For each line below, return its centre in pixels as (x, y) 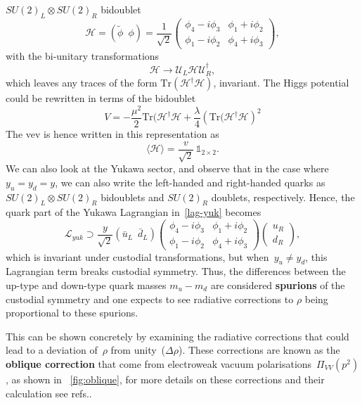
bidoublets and (132, 197)
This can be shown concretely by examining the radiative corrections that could (177, 336)
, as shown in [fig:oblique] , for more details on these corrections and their (165, 379)
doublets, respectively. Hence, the (283, 197)
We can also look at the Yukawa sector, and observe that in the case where (167, 168)
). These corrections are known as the (259, 350)
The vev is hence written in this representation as (112, 134)
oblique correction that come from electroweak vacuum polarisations (159, 363)
